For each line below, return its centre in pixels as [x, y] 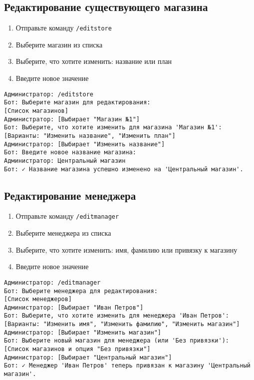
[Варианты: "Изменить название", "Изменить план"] [90, 136]
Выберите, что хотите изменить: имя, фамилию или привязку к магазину [127, 249]
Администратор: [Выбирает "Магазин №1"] [72, 119]
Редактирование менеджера [70, 195]
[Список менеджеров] [38, 299]
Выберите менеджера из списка [63, 233]
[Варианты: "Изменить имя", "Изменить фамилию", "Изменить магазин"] [122, 324]
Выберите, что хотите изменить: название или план [94, 61]
